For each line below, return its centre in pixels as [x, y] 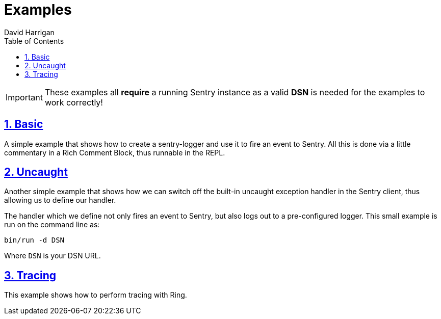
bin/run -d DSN [34, 240]
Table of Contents [34, 41]
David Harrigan [29, 32]
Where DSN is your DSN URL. [53, 256]
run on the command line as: [52, 225]
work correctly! [74, 102]
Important [24, 97]
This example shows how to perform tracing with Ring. [96, 295]
